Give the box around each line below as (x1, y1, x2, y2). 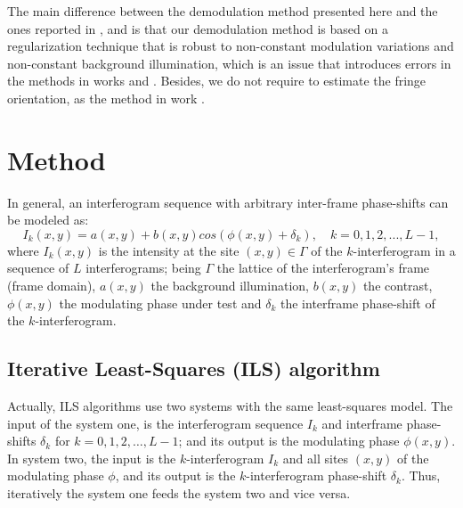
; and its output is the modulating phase (178, 431, 400, 450)
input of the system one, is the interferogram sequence (7, 414, 304, 432)
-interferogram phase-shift (246, 466, 387, 485)
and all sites (282, 448, 349, 467)
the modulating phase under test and (59, 293, 262, 312)
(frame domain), (7, 276, 96, 295)
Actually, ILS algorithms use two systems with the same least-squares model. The (7, 397, 453, 415)
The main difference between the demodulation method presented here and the (7, 2, 438, 20)
